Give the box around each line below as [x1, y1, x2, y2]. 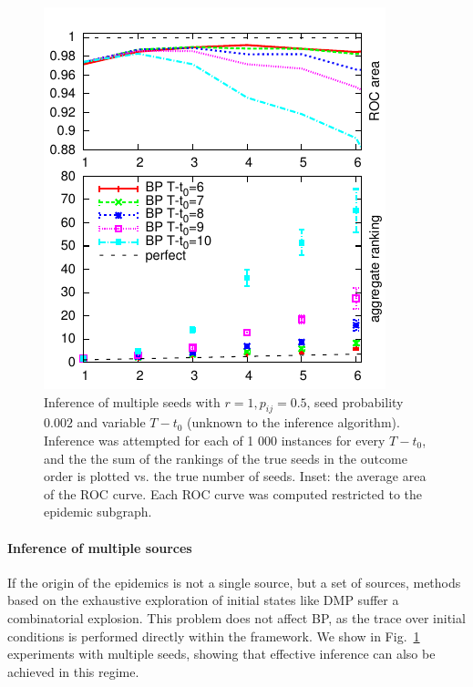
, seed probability [306, 392, 404, 411]
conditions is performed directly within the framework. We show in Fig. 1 [7, 626, 420, 645]
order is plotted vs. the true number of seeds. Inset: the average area [44, 467, 427, 486]
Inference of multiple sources [7, 538, 192, 557]
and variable [77, 413, 146, 432]
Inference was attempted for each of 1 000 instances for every [44, 430, 386, 449]
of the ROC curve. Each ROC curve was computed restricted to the [44, 484, 423, 503]
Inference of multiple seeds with [44, 392, 221, 411]
